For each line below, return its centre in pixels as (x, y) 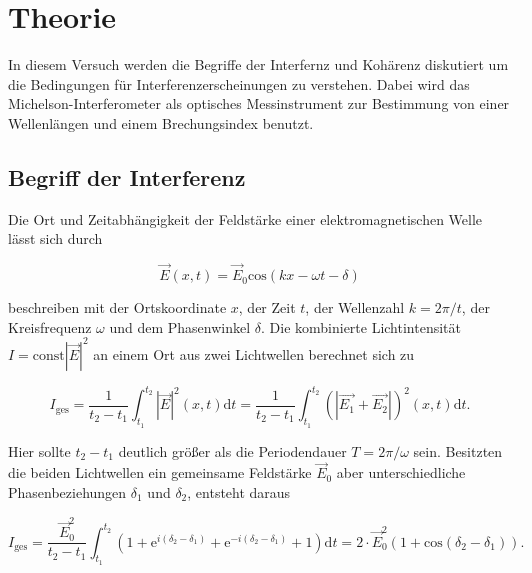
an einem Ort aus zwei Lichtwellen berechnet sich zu (254, 353)
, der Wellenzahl (355, 307)
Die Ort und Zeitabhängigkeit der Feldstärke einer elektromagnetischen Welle (245, 218)
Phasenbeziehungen (67, 491)
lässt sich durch (55, 238)
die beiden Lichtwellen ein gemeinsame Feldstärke (160, 472)
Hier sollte (39, 450)
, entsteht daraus (239, 491)
